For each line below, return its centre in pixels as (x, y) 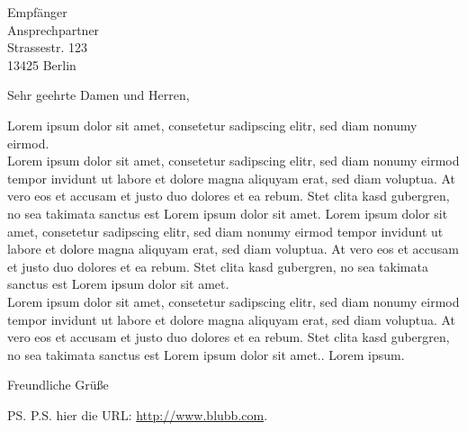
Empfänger (37, 12)
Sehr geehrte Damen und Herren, (99, 95)
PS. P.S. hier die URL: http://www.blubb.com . (138, 414)
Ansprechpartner (54, 29)
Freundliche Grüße (58, 385)
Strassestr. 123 (47, 47)
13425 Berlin (42, 64)
